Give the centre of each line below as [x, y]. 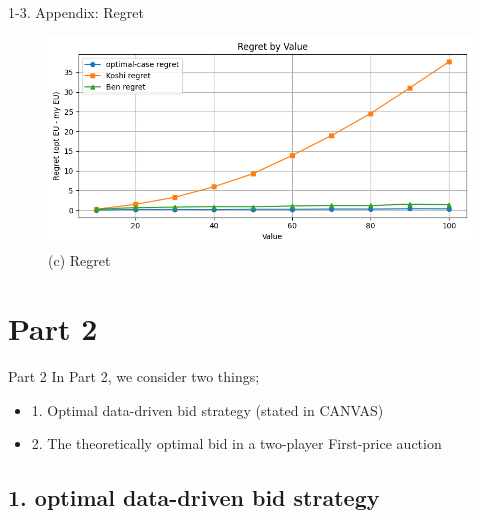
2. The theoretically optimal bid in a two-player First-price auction [236, 443]
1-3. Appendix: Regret [76, 12]
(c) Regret [79, 259]
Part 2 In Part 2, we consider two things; [134, 376]
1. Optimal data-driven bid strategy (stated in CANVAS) [207, 409]
